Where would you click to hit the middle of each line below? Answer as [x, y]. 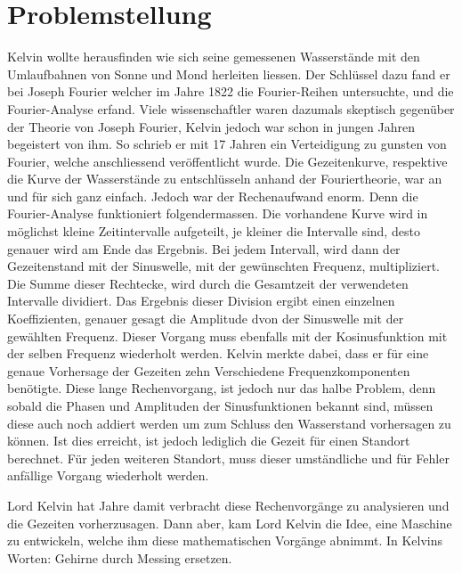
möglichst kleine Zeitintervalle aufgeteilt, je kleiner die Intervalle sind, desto [214, 231]
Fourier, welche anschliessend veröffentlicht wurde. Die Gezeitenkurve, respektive [227, 161]
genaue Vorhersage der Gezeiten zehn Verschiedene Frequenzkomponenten [209, 370]
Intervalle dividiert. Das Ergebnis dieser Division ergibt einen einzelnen [201, 301]
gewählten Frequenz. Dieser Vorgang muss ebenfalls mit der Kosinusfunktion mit [227, 336]
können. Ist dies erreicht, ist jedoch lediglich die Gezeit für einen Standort [209, 441]
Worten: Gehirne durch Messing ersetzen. [120, 557]
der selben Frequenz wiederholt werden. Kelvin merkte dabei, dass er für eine [218, 353]
